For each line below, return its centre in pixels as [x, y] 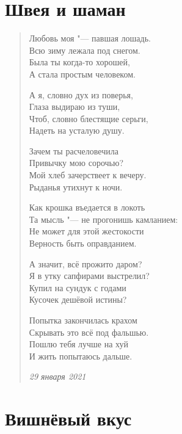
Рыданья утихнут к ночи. [76, 186]
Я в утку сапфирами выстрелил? [89, 276]
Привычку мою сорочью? [76, 163]
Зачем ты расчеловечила [74, 150]
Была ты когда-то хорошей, [79, 62]
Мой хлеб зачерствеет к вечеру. [88, 175]
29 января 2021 [57, 376]
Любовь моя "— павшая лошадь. [90, 38]
